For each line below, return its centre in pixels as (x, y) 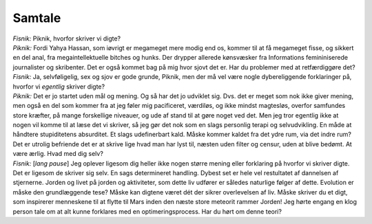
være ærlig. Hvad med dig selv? (58, 154)
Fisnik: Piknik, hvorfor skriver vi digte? (66, 38)
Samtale (37, 18)
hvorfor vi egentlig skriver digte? (59, 87)
